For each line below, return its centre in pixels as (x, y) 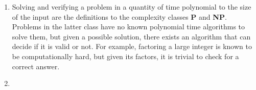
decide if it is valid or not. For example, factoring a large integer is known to (132, 46)
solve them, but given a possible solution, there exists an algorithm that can (131, 36)
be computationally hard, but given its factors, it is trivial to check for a (125, 56)
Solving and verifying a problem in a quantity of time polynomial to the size (132, 7)
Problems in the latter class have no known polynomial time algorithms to (129, 27)
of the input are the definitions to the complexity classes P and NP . (119, 16)
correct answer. (36, 66)
